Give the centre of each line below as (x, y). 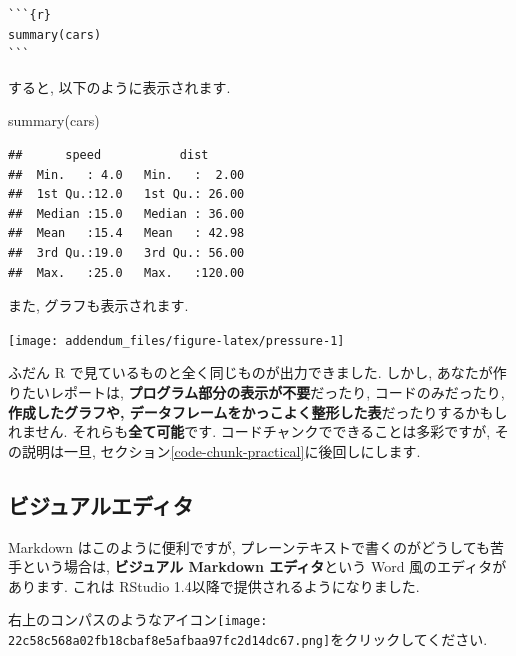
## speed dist (108, 154)
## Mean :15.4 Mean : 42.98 (126, 233)
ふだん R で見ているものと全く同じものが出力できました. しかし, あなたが (250, 372)
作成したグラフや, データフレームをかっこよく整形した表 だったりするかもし (258, 411)
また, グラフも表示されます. (98, 305)
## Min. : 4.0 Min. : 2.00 (126, 174)
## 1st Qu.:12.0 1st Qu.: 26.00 (126, 194)
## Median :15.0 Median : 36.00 (126, 213)
